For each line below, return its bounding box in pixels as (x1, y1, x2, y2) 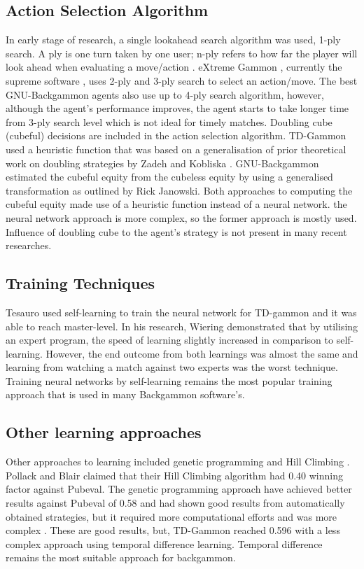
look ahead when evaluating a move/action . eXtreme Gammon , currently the (6, 59, 342, 74)
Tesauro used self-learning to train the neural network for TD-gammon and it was (6, 304, 357, 319)
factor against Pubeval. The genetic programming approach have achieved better (6, 482, 352, 496)
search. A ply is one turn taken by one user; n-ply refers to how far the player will (6, 45, 358, 60)
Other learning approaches (6, 421, 202, 443)
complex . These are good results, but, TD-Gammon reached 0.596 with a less (6, 523, 340, 538)
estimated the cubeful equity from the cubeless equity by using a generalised (6, 169, 333, 184)
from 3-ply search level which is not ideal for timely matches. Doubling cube (6, 114, 332, 129)
